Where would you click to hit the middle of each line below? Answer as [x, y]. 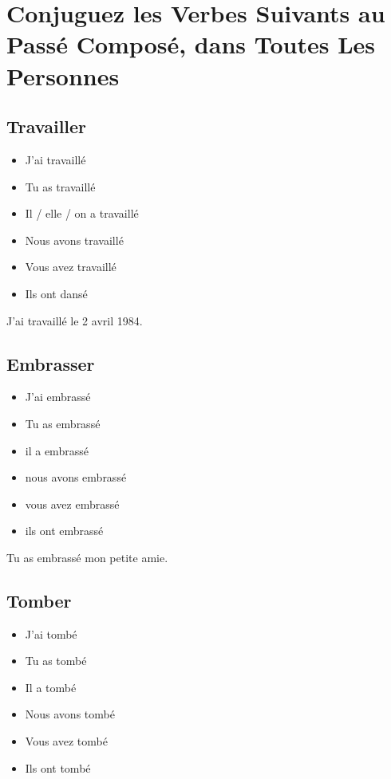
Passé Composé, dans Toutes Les [191, 44]
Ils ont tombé [58, 767]
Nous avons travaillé [74, 240]
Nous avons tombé [70, 714]
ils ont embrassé [64, 531]
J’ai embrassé [58, 397]
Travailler [47, 126]
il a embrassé [57, 450]
